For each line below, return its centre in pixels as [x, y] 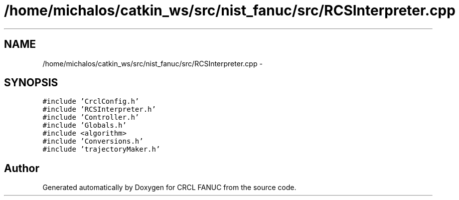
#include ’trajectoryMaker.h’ [101, 149]
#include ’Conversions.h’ [93, 141]
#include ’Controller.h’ [91, 117]
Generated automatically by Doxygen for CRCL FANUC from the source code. [169, 188]
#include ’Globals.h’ [84, 125]
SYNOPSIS [31, 83]
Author [22, 168]
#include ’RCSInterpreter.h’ [99, 109]
